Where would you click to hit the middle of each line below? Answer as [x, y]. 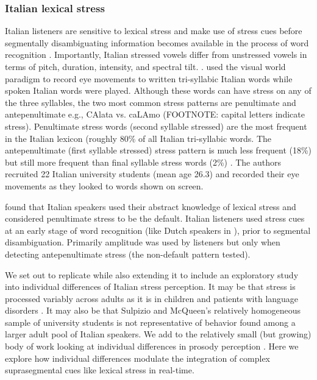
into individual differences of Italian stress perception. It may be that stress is [150, 287]
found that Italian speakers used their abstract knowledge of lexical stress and [151, 206]
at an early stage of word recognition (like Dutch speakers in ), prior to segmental [158, 230]
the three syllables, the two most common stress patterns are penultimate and [151, 102]
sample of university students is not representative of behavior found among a [150, 322]
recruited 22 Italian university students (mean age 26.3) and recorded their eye [152, 174]
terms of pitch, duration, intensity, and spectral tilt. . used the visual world [145, 66]
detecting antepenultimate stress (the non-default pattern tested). [128, 254]
